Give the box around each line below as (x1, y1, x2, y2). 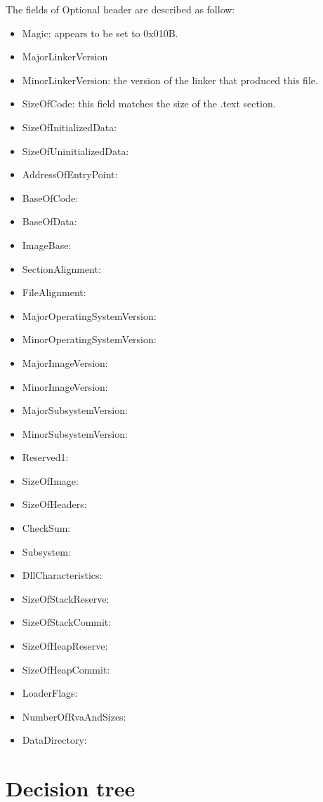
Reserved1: (22, 450, 69, 465)
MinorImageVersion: (22, 379, 108, 394)
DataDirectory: (22, 733, 87, 747)
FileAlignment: (22, 285, 86, 300)
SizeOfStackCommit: (22, 615, 112, 629)
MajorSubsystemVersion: (22, 403, 128, 417)
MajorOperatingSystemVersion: (22, 308, 157, 323)
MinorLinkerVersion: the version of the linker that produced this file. (22, 72, 318, 87)
